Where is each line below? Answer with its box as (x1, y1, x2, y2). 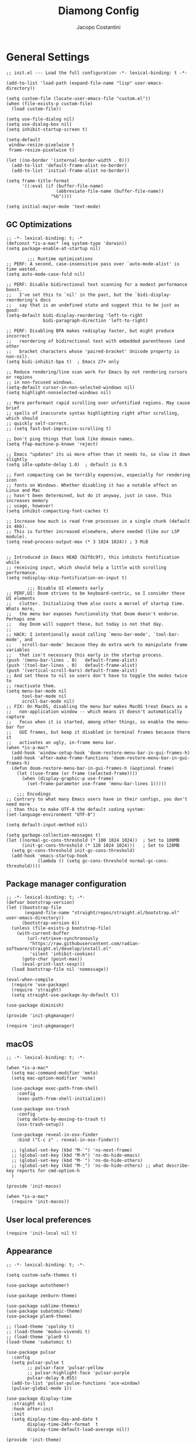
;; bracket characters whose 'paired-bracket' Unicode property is (6, 348, 180, 354)
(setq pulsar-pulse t (11, 1360, 65, 1366)
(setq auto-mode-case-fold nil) (6, 271, 85, 277)
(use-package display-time (6, 1396, 72, 1401)
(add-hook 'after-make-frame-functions (11, 755, 109, 761)
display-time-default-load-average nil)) (27, 1426, 130, 1433)
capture (6, 713, 25, 720)
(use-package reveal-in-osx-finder (11, 1132, 99, 1138)
